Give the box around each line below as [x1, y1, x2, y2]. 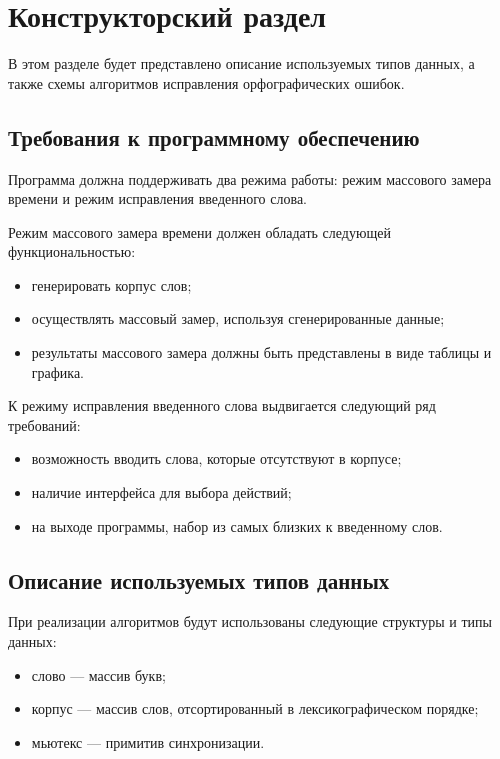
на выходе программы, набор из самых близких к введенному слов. [31, 515, 443, 536]
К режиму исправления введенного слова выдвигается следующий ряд [8, 395, 436, 416]
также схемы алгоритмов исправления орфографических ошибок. [8, 72, 405, 93]
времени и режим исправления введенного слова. [8, 188, 307, 209]
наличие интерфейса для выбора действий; [31, 482, 292, 503]
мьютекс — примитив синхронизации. [31, 731, 265, 752]
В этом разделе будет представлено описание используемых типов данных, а [8, 53, 475, 74]
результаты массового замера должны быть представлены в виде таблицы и [31, 342, 492, 363]
